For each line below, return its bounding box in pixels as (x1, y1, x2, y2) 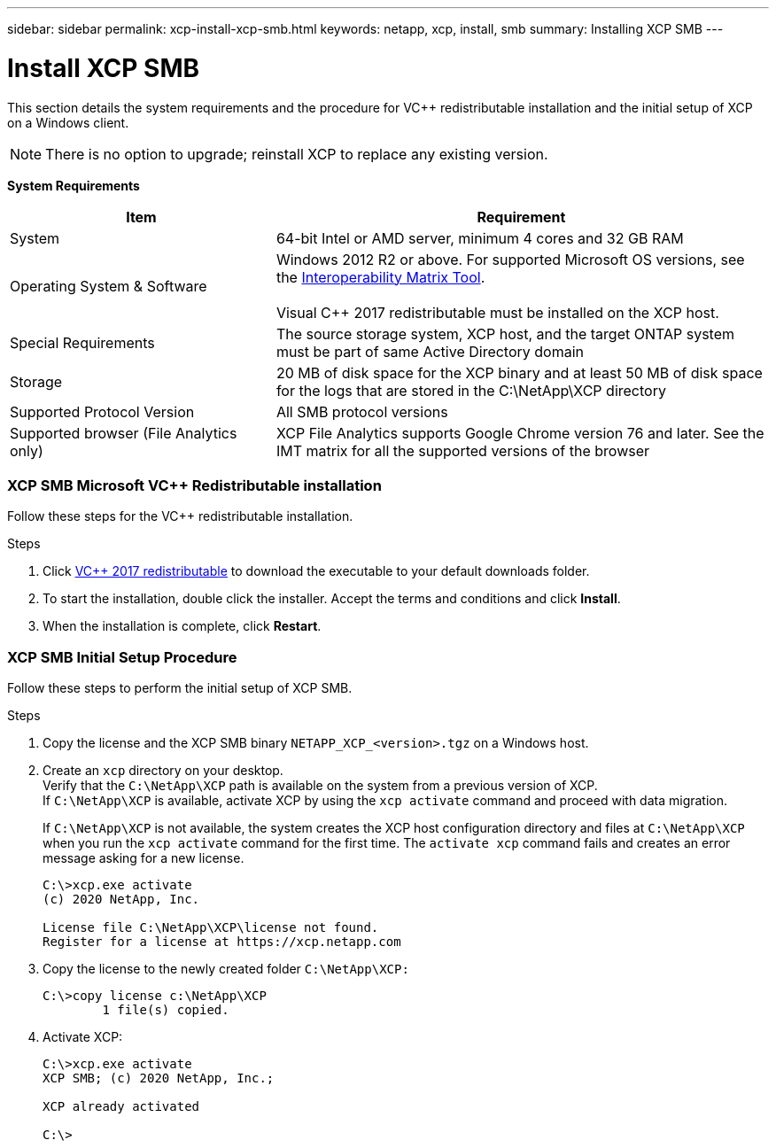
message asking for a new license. (43, 850, 244, 865)
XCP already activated (43, 1099, 200, 1113)
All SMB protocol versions (275, 402, 448, 421)
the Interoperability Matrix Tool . (275, 268, 485, 286)
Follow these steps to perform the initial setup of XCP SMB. (7, 680, 353, 695)
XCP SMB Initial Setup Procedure (7, 648, 237, 666)
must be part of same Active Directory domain (275, 342, 585, 361)
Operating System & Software (10, 276, 207, 295)
